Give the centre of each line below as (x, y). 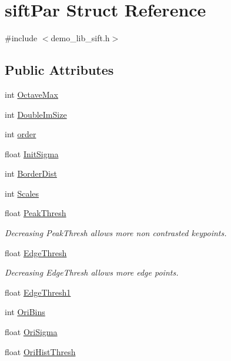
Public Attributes (59, 70)
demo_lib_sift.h (80, 38)
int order (21, 134)
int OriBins (25, 312)
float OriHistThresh (40, 351)
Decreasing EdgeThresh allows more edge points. (92, 272)
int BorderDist (31, 173)
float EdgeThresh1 (38, 292)
